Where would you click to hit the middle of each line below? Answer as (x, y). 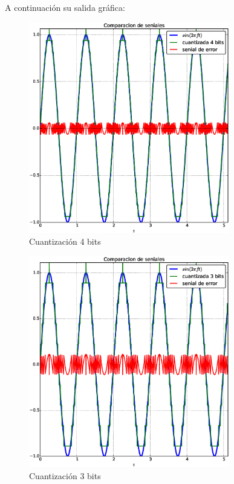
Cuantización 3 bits (65, 475)
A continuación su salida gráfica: (65, 7)
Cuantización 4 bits (65, 241)
